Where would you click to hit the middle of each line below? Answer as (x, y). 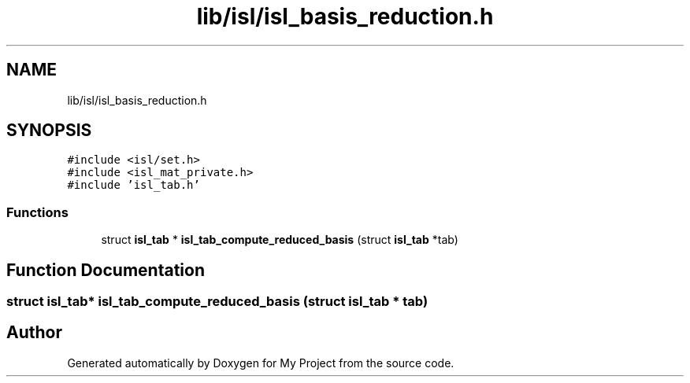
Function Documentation (106, 270)
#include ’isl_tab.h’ (134, 185)
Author (34, 333)
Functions (37, 212)
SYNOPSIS (49, 131)
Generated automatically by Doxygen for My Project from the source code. (261, 363)
